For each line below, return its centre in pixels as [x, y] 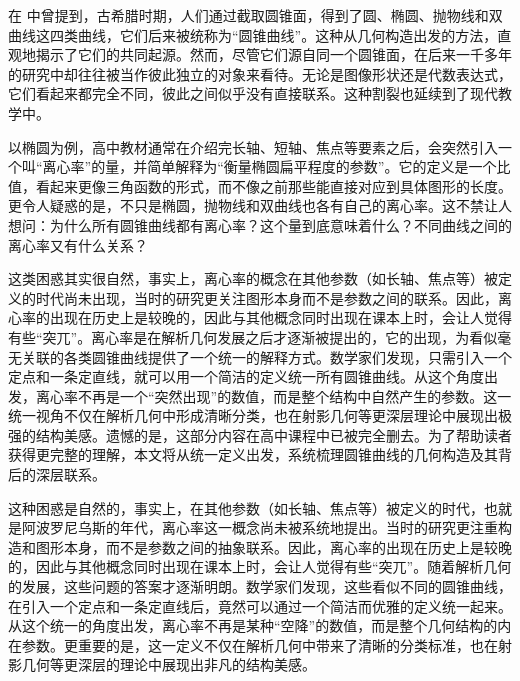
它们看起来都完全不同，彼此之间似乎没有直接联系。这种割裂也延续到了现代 [253, 93]
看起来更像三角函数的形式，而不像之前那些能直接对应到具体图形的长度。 [273, 185]
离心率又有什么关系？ [78, 244]
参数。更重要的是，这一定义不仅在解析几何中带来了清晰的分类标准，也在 [259, 644]
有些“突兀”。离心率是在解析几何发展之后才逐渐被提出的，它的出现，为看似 [253, 336]
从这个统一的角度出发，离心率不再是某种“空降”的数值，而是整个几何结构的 [253, 625]
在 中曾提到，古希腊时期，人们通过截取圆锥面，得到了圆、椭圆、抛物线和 [248, 15]
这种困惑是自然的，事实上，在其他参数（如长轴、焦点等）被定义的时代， [246, 507]
